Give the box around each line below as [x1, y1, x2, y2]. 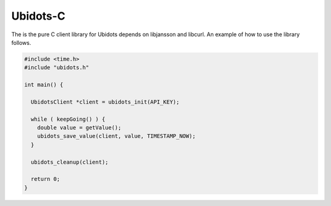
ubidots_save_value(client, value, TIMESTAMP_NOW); [37, 132, 196, 140]
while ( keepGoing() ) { [31, 115, 105, 123]
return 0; [31, 175, 61, 183]
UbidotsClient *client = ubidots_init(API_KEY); [31, 98, 180, 105]
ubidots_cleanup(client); [31, 158, 108, 166]
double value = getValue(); [37, 124, 122, 131]
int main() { [24, 82, 64, 88]
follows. [11, 39, 31, 46]
